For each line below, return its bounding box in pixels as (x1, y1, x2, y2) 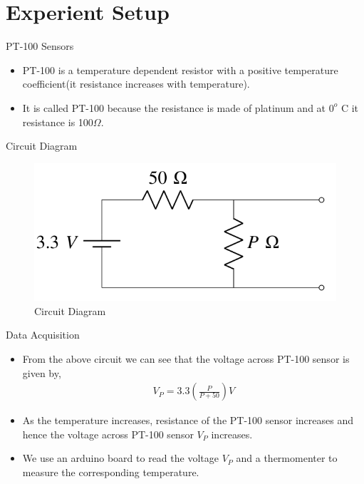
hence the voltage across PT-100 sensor (22, 426, 194, 441)
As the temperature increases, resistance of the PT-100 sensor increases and (22, 413, 354, 428)
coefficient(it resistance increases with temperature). (22, 76, 250, 91)
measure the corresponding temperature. (22, 464, 199, 479)
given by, (22, 365, 61, 380)
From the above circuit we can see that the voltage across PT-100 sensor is (22, 351, 350, 366)
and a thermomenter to (236, 450, 338, 465)
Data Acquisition (6, 327, 80, 342)
